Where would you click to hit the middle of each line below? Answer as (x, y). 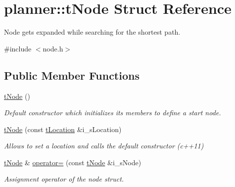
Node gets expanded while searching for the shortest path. (92, 32)
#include (18, 48)
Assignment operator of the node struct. (64, 179)
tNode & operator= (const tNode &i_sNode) (73, 162)
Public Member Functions (72, 75)
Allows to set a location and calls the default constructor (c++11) (104, 146)
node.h (53, 48)
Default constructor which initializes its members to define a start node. (113, 113)
